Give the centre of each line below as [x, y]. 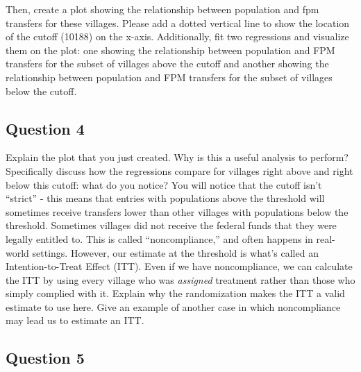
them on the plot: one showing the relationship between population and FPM [170, 50]
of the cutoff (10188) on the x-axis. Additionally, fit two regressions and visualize [177, 36]
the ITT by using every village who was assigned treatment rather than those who [180, 279]
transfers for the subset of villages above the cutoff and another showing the [167, 64]
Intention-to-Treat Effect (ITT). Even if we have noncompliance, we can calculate [179, 266]
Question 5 [45, 358]
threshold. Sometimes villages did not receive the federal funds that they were [171, 225]
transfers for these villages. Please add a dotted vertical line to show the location [178, 23]
